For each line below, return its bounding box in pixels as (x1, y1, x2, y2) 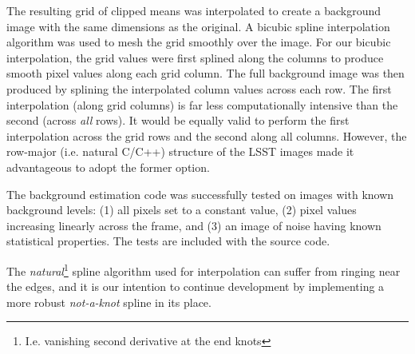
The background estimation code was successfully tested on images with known (6, 185, 394, 202)
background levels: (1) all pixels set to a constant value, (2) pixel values (6, 201, 357, 218)
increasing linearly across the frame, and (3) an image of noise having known (6, 217, 381, 233)
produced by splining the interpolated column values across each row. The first (6, 80, 392, 97)
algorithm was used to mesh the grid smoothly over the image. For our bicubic (6, 34, 391, 50)
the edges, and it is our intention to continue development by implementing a (6, 278, 385, 295)
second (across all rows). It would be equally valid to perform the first (6, 112, 350, 129)
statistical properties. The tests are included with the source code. (6, 233, 330, 249)
